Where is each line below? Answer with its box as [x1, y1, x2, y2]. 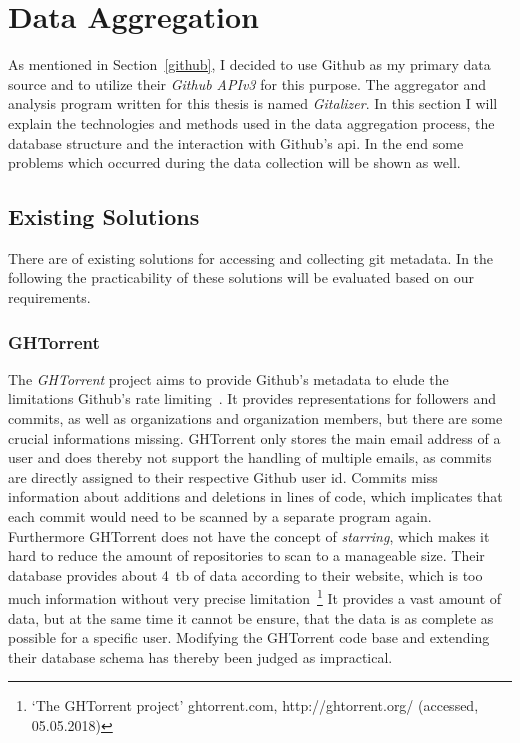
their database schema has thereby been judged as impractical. [8, 646, 393, 667]
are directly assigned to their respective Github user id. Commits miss [8, 466, 438, 487]
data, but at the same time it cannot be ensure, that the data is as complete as [8, 607, 494, 628]
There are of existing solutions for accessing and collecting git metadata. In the [8, 247, 494, 268]
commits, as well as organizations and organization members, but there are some [8, 408, 503, 429]
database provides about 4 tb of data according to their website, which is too [8, 564, 483, 585]
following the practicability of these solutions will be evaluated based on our [8, 267, 474, 288]
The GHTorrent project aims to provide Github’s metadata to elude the [8, 368, 449, 389]
